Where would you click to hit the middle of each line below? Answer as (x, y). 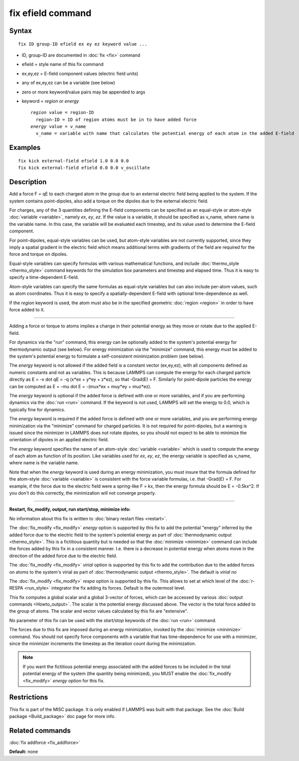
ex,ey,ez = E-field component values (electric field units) (80, 73)
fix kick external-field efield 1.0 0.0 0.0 (74, 161)
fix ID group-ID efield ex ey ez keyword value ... (83, 44)
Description (28, 182)
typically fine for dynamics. (37, 409)
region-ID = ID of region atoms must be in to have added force (116, 119)
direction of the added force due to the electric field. (63, 556)
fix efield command (50, 13)
